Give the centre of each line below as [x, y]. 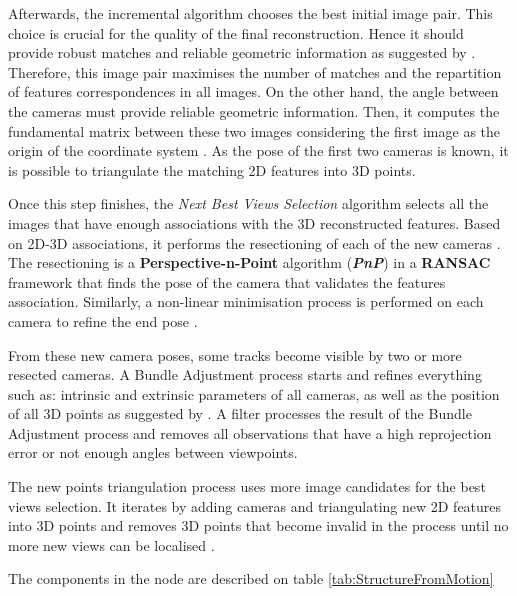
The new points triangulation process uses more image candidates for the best [247, 486]
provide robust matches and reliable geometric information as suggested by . [242, 52]
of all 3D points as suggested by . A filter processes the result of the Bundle [240, 413]
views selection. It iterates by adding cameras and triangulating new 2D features [255, 505]
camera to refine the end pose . [103, 320]
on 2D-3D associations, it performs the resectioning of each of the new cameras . [254, 242]
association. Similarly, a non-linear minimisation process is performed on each [246, 301]
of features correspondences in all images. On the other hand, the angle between [253, 91]
